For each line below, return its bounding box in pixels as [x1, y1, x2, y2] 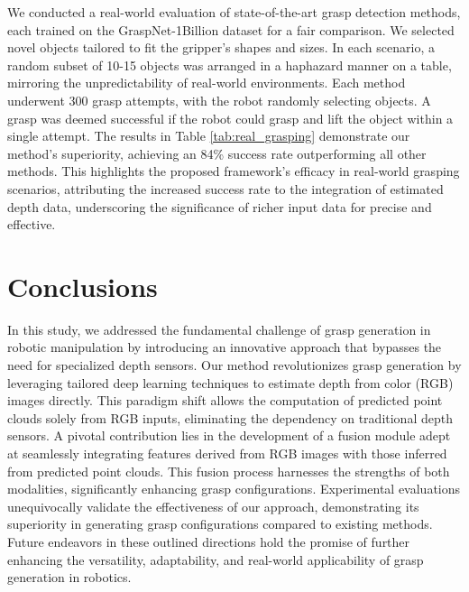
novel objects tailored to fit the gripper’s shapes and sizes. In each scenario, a [7, 38, 435, 57]
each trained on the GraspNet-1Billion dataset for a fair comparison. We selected [7, 20, 455, 39]
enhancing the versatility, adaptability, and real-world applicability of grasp [7, 550, 424, 569]
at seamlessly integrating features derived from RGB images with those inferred [7, 444, 447, 462]
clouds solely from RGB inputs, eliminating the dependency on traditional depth [7, 408, 453, 427]
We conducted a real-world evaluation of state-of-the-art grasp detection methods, [7, 3, 461, 21]
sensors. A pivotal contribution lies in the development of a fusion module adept [7, 426, 451, 445]
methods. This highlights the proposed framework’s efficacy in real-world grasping [7, 162, 460, 180]
